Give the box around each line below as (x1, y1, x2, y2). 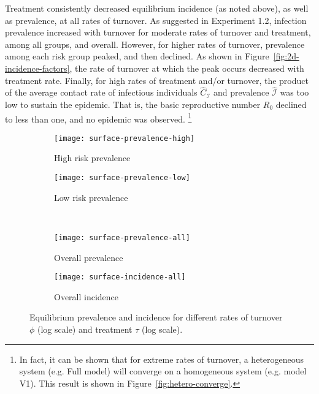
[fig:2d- (273, 50, 299, 63)
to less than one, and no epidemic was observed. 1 (5, 110, 192, 125)
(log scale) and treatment (37, 323, 133, 335)
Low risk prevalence (54, 191, 128, 203)
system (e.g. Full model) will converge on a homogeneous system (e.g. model (19, 365, 307, 377)
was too (280, 86, 309, 99)
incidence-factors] (5, 61, 70, 74)
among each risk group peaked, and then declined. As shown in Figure (5, 50, 269, 63)
